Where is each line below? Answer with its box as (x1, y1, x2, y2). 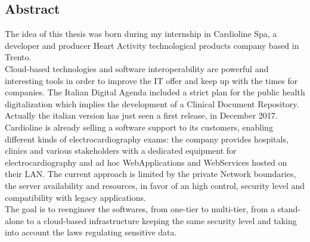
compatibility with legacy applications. (5, 191, 146, 203)
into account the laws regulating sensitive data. (5, 226, 177, 238)
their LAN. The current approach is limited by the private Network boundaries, (5, 167, 296, 180)
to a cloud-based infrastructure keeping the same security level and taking (26, 214, 297, 227)
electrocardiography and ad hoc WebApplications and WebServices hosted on (5, 156, 287, 168)
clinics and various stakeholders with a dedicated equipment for (5, 144, 237, 157)
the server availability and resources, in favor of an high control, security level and (5, 179, 305, 191)
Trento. (5, 51, 32, 63)
